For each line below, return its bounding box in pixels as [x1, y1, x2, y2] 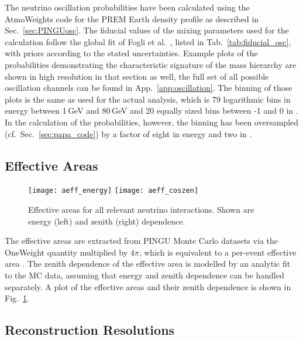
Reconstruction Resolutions [5, 321, 175, 339]
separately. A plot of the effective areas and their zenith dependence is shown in [5, 280, 291, 293]
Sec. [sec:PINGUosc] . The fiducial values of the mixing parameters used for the [5, 24, 289, 36]
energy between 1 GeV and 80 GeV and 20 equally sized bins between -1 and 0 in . [5, 104, 298, 117]
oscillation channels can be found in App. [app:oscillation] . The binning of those [5, 81, 292, 94]
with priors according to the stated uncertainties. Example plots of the [5, 47, 258, 59]
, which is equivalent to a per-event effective [139, 246, 297, 258]
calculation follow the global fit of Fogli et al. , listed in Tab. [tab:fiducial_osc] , [5, 35, 291, 47]
